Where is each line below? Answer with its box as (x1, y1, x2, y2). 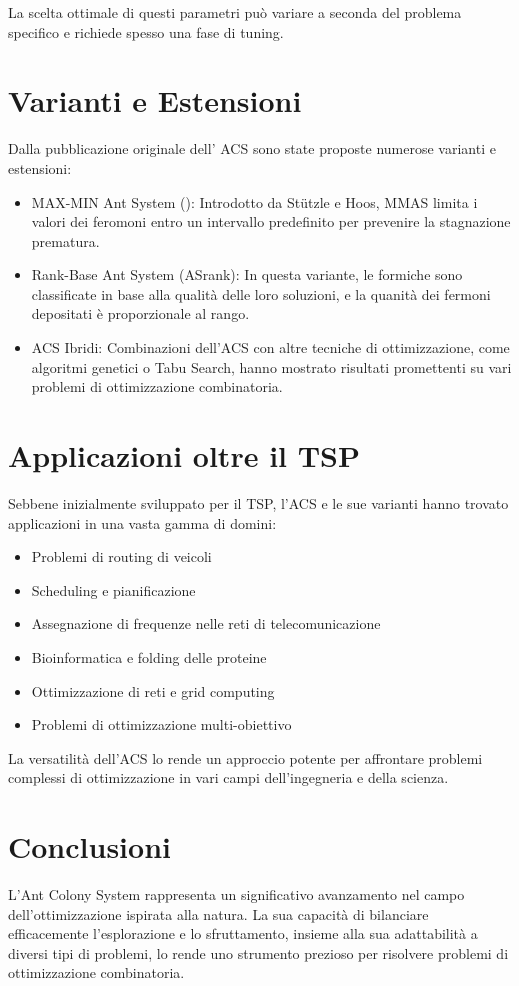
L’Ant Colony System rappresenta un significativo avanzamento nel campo (8, 884, 465, 905)
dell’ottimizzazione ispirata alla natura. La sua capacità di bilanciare (8, 903, 429, 924)
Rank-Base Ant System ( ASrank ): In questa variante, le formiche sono (31, 264, 463, 285)
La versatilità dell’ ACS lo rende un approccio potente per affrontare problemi (8, 747, 483, 768)
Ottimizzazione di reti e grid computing (31, 680, 275, 701)
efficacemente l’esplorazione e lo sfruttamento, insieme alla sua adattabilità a (8, 923, 478, 944)
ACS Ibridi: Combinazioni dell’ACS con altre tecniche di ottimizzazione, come (31, 337, 510, 358)
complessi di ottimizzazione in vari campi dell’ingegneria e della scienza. (8, 767, 449, 788)
